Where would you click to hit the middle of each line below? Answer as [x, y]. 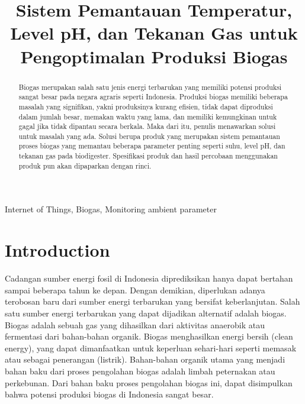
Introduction [57, 250]
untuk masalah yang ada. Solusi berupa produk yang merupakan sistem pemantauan [149, 136]
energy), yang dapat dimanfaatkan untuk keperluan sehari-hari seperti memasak [151, 348]
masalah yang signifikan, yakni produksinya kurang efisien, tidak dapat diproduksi [146, 106]
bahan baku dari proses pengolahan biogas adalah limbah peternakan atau [140, 371]
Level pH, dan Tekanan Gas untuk [154, 33]
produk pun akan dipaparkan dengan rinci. [85, 165]
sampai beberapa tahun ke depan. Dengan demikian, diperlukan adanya [135, 290]
